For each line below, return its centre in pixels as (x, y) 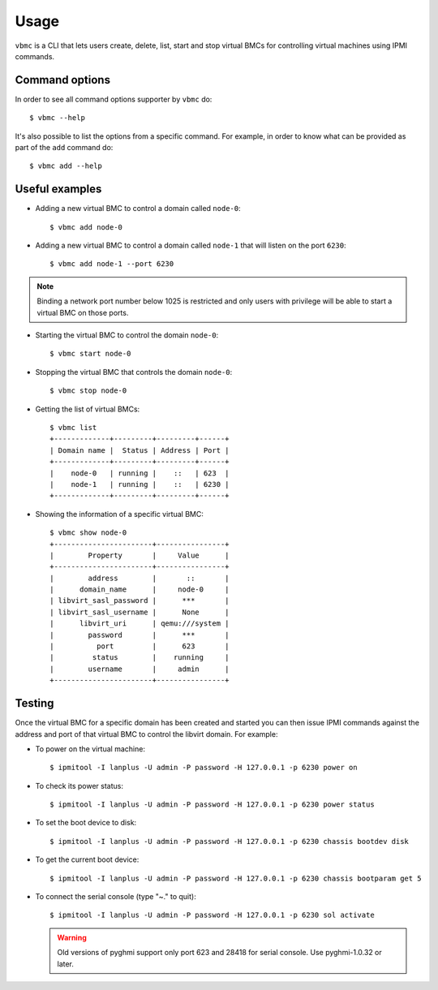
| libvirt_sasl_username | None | (140, 612)
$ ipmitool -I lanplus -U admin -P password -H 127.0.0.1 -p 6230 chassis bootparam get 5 (236, 878)
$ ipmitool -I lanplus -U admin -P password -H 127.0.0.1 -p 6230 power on (204, 768)
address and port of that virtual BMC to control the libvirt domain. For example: (146, 734)
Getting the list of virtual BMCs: (88, 409)
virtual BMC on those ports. (83, 312)
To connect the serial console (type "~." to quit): (116, 897)
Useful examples (58, 189)
